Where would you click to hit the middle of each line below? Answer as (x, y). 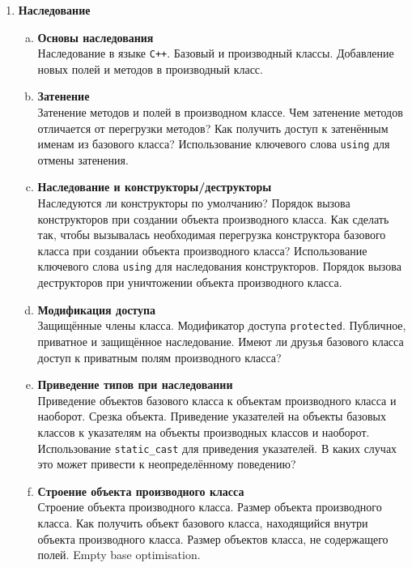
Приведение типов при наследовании (135, 384)
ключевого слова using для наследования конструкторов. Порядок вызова (219, 266)
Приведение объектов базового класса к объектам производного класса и (217, 400)
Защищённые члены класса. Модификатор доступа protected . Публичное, (222, 325)
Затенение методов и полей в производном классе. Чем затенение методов (220, 112)
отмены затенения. (83, 159)
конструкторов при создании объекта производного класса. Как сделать (213, 218)
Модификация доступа (97, 309)
